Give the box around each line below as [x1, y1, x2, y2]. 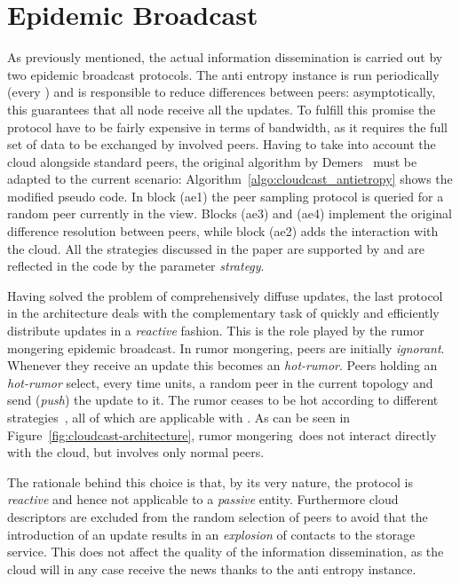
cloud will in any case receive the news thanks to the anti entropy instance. [7, 559, 416, 578]
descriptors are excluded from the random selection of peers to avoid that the [7, 507, 428, 525]
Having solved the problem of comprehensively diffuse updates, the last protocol [7, 286, 443, 304]
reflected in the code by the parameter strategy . [7, 256, 265, 275]
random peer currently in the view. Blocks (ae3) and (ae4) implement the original [7, 204, 452, 223]
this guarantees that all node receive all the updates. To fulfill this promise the [7, 99, 436, 118]
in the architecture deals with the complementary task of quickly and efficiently [7, 304, 440, 322]
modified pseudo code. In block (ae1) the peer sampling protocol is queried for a [7, 186, 444, 205]
